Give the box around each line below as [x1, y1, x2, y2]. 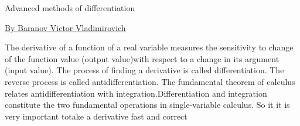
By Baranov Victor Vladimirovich [5, 21, 126, 33]
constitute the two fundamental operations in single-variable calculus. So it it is [5, 98, 290, 111]
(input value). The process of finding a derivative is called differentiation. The [5, 64, 284, 76]
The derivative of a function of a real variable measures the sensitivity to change [5, 41, 294, 53]
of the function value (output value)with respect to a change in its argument [5, 52, 279, 64]
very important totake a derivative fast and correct [5, 110, 187, 122]
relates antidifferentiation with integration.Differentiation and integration [5, 87, 267, 99]
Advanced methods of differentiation [5, 2, 135, 13]
